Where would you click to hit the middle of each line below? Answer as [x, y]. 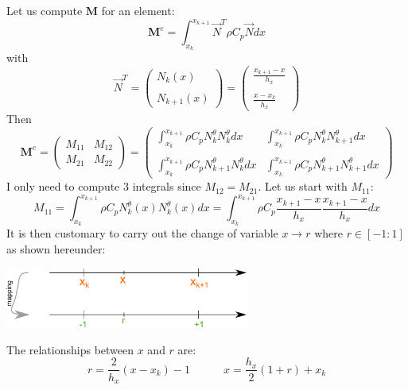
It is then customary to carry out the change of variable [142, 233]
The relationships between [70, 349]
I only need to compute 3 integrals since [104, 186]
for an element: [138, 10]
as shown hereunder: [56, 249]
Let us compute [45, 10]
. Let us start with [303, 186]
